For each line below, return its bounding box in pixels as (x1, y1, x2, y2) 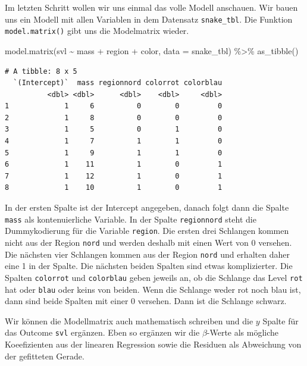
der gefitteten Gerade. (5, 349, 84, 362)
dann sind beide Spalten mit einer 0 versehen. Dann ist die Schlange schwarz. (5, 295, 287, 307)
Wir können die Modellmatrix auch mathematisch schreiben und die (5, 314, 253, 327)
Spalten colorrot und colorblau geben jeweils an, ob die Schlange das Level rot (5, 271, 303, 283)
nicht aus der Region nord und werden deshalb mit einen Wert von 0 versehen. (5, 236, 292, 248)
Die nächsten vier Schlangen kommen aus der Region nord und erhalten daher (5, 248, 290, 260)
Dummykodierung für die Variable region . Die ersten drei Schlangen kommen (5, 224, 289, 237)
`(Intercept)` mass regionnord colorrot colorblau (13, 79, 223, 87)
